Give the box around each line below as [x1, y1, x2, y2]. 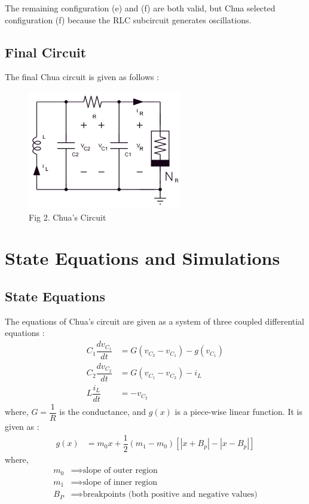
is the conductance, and [59, 405, 146, 418]
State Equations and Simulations [5, 246, 280, 270]
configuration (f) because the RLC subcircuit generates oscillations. [5, 13, 252, 26]
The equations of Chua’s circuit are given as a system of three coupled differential [5, 314, 305, 327]
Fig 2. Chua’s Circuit [29, 210, 106, 223]
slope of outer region [82, 466, 158, 475]
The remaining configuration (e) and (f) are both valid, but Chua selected [5, 2, 276, 14]
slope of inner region [82, 478, 158, 487]
